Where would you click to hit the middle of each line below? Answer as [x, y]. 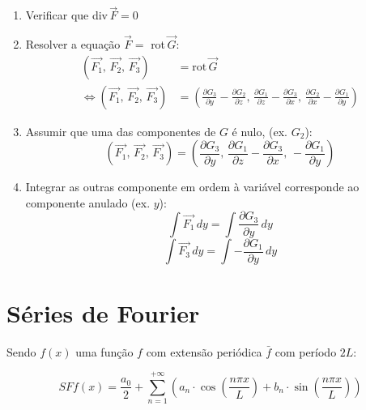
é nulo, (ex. [260, 131]
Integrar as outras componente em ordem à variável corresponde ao [192, 187]
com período [306, 351]
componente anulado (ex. [88, 202]
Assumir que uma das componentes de [121, 131]
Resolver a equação [73, 44]
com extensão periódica [204, 351]
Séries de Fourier [103, 312]
